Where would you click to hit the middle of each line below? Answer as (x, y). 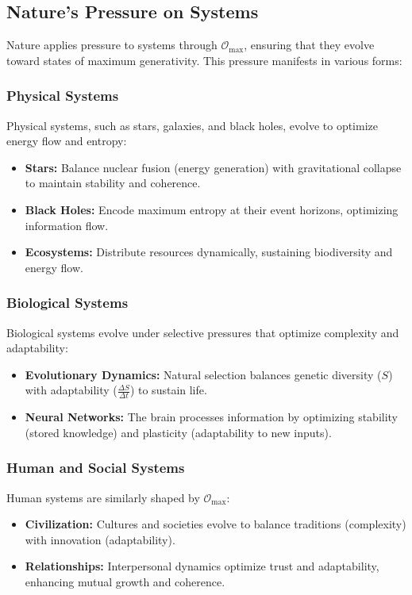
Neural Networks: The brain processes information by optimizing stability (212, 417)
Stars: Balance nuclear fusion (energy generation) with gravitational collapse (213, 167)
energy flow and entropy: (67, 141)
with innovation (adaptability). (100, 539)
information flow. (67, 225)
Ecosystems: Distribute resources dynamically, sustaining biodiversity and (209, 252)
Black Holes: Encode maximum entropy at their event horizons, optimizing (212, 209)
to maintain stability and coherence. (113, 183)
